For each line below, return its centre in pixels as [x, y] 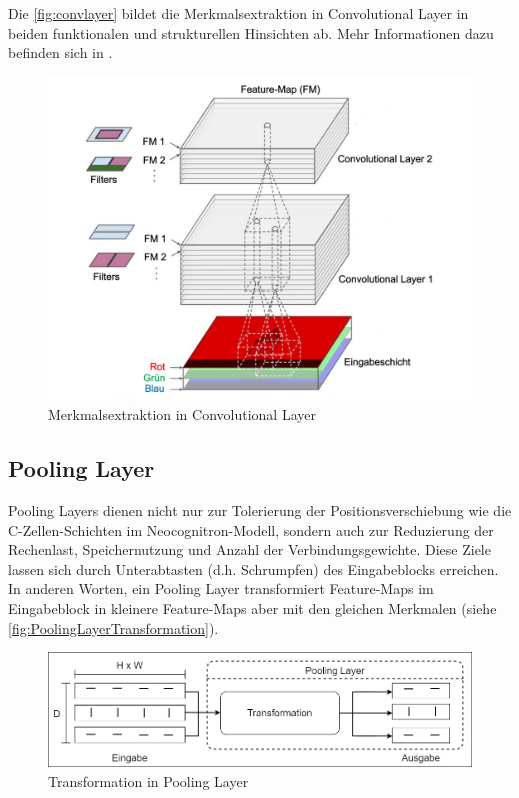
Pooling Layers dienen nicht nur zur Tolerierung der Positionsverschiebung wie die [260, 509]
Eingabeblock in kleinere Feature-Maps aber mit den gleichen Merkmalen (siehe [252, 607]
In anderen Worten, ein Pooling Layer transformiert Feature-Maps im [221, 588]
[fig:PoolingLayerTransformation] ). [113, 627]
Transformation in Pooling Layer [148, 780]
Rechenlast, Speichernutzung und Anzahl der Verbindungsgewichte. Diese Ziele [249, 549]
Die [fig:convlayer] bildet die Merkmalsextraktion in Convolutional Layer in [238, 13]
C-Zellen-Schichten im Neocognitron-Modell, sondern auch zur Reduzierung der [251, 529]
